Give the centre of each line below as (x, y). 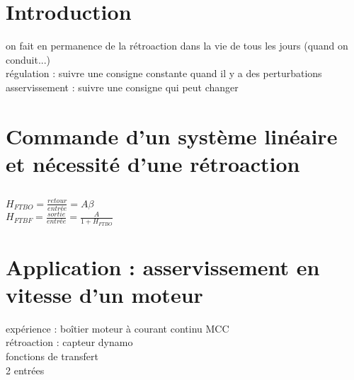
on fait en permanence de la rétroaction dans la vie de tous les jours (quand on (177, 46)
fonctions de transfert (52, 356)
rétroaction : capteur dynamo (69, 342)
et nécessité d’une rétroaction (153, 163)
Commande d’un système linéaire (172, 136)
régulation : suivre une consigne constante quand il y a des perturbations (164, 73)
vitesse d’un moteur (104, 294)
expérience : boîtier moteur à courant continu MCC (118, 328)
